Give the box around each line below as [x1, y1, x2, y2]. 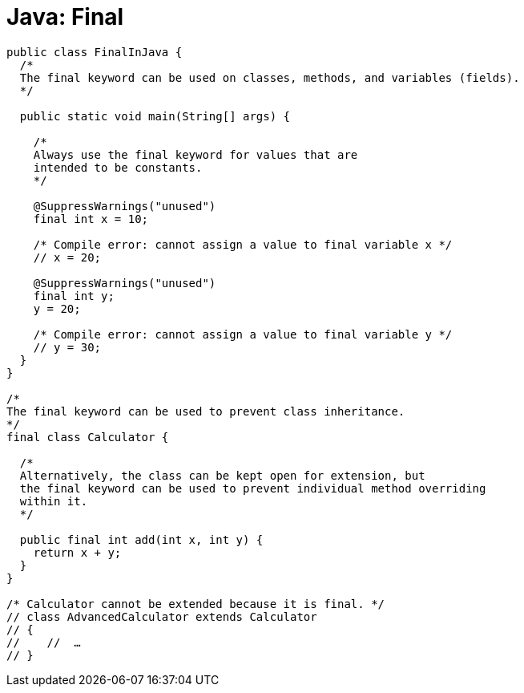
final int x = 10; [33, 212, 149, 225]
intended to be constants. [33, 160, 203, 174]
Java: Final [6, 3, 124, 30]
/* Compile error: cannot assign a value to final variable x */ [33, 237, 453, 251]
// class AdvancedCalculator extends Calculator [6, 610, 317, 623]
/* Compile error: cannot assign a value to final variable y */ [33, 327, 453, 341]
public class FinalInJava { [6, 45, 183, 59]
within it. [19, 494, 88, 508]
